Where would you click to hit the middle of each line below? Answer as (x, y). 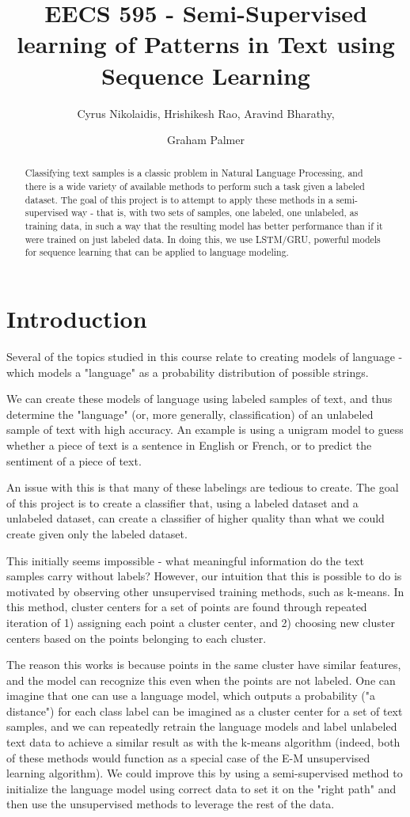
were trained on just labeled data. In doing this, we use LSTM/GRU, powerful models (203, 239)
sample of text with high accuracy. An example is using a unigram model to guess (205, 429)
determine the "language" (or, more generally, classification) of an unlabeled (190, 414)
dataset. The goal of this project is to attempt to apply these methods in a (179, 199)
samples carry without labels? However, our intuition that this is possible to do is (204, 576)
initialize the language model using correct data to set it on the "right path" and (201, 788)
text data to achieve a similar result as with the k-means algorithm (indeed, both (203, 742)
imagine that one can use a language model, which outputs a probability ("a (191, 695)
